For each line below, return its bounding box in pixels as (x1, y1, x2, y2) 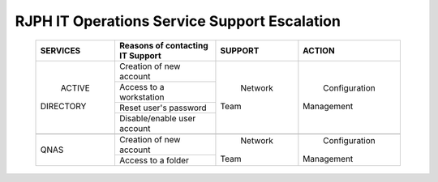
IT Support (118, 49, 161, 61)
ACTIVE (60, 83, 91, 94)
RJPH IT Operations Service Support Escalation (15, 12, 341, 30)
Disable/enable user (118, 112, 196, 124)
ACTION (303, 44, 336, 56)
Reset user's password (118, 102, 207, 113)
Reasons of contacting (118, 40, 208, 51)
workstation (118, 91, 165, 103)
